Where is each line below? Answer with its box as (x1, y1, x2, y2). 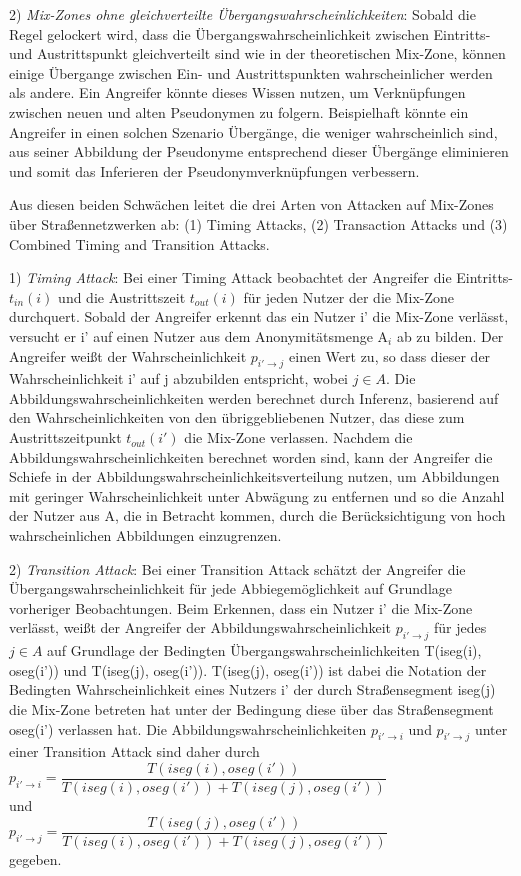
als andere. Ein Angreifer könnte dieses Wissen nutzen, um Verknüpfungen (9, 82, 466, 103)
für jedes (434, 617, 487, 638)
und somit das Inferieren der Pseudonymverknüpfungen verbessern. (9, 160, 420, 181)
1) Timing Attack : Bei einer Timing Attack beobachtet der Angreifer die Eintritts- (9, 267, 514, 288)
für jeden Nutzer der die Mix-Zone (243, 286, 455, 307)
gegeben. (9, 848, 62, 869)
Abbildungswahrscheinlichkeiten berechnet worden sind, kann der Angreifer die (9, 446, 493, 467)
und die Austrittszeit (58, 286, 186, 307)
